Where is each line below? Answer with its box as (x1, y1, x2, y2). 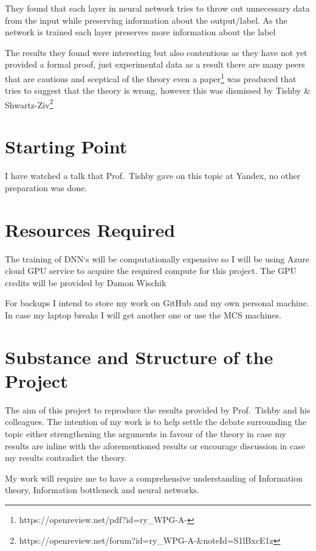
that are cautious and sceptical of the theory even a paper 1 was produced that (5, 70, 297, 85)
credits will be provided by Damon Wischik (5, 276, 167, 289)
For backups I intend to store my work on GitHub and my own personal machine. (5, 297, 309, 309)
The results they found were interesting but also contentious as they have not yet (5, 46, 307, 58)
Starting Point (5, 134, 128, 159)
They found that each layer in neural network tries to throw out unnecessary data (5, 2, 310, 14)
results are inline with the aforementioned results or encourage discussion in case (5, 439, 305, 452)
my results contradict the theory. (5, 451, 127, 464)
